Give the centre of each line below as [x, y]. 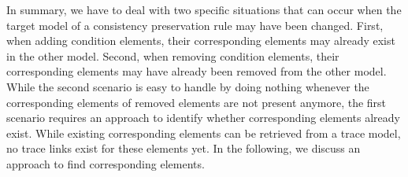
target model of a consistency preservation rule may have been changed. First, [195, 25]
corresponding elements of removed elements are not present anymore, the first [197, 102]
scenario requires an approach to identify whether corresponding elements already [203, 118]
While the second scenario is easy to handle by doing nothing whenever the [188, 86]
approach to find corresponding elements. [106, 163]
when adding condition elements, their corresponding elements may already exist [201, 41]
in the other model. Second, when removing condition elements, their [173, 55]
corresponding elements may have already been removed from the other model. [197, 71]
